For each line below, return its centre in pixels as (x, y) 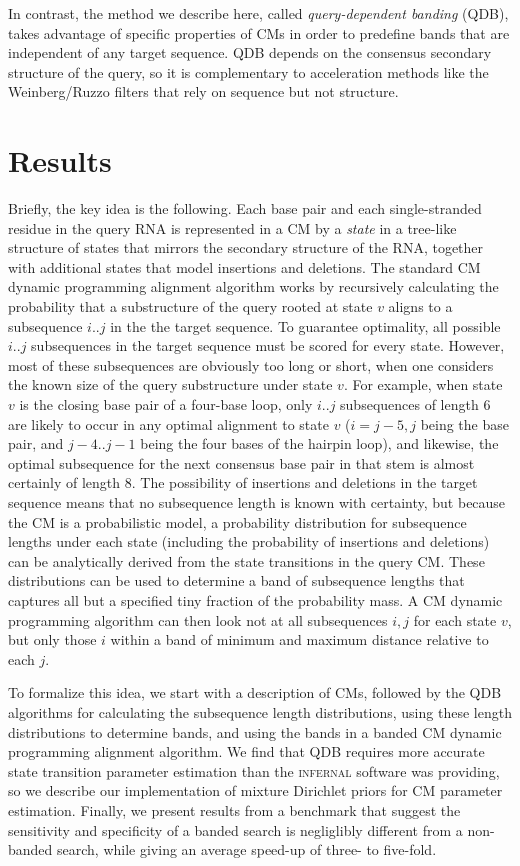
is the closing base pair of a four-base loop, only (166, 404)
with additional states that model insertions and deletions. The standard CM (244, 266)
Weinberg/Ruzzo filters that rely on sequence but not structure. (203, 91)
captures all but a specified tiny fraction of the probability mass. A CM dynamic (255, 599)
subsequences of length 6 (415, 404)
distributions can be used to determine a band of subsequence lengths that (236, 580)
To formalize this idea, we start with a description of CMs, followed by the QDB (255, 692)
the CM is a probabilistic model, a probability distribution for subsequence (237, 521)
